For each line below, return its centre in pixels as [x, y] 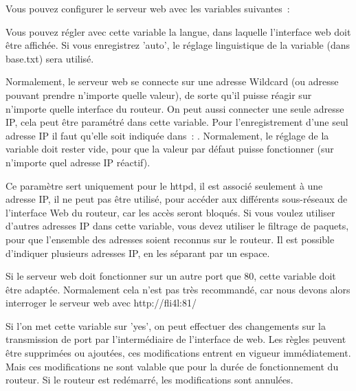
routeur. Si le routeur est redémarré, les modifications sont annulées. [149, 380]
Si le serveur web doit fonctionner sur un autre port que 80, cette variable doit [171, 276]
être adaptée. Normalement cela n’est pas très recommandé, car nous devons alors [178, 289]
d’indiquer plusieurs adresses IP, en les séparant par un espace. [138, 253]
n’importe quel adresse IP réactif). [78, 162]
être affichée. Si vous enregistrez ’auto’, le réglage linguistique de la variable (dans [178, 45]
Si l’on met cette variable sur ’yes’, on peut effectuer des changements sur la [166, 325]
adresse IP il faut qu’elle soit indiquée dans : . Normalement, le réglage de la [167, 135]
